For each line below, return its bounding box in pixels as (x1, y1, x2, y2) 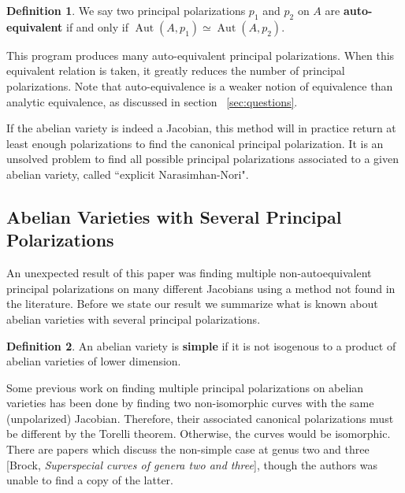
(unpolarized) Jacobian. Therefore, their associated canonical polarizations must (6, 410, 394, 426)
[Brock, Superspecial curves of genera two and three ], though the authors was (6, 456, 377, 473)
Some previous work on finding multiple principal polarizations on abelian (6, 379, 364, 395)
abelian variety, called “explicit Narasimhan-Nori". (6, 165, 249, 182)
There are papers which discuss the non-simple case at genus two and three (6, 441, 370, 458)
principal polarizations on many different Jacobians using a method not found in (6, 280, 396, 296)
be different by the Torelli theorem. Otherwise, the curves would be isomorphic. (6, 425, 391, 442)
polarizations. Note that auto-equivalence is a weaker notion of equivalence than (6, 77, 393, 94)
